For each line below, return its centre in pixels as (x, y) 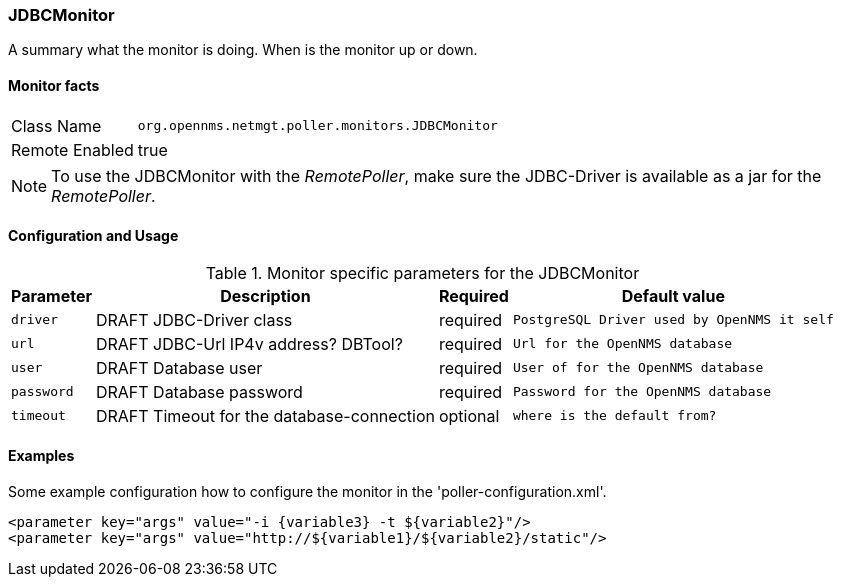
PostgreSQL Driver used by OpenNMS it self (673, 320)
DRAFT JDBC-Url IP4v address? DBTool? (249, 343)
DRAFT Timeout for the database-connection (265, 415)
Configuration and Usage (93, 236)
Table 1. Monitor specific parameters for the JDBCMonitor (422, 272)
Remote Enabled (72, 149)
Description (265, 295)
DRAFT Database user (179, 367)
